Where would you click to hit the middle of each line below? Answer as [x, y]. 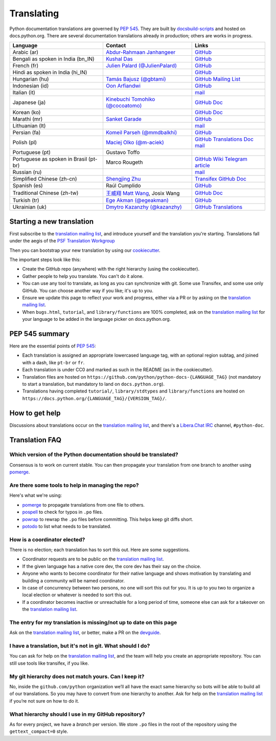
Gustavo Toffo [123, 152]
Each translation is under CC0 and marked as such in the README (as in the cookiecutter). [118, 370]
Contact [116, 46]
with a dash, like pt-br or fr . [53, 362]
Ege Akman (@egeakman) [137, 201]
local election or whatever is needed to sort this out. [77, 595]
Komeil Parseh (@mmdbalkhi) [141, 133]
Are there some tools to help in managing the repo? [74, 485]
